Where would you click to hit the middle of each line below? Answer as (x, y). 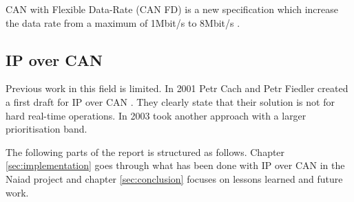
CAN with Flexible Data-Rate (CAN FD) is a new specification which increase (172, 9)
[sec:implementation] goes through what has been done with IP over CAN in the (175, 165)
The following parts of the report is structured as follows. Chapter (145, 151)
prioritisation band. (46, 129)
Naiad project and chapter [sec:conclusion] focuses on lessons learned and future (174, 178)
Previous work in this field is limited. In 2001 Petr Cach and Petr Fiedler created (177, 88)
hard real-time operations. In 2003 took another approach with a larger (156, 115)
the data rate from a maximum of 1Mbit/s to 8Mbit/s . (123, 22)
